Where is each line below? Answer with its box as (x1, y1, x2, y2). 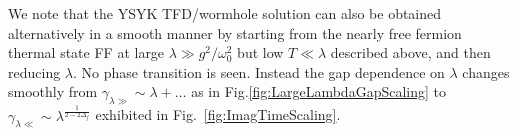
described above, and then (330, 42, 491, 63)
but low (237, 42, 284, 63)
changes (462, 61, 510, 82)
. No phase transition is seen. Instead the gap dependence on (73, 61, 445, 82)
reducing (8, 61, 61, 82)
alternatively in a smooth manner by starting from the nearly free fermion (8, 22, 462, 43)
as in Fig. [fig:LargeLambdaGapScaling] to (191, 81, 446, 102)
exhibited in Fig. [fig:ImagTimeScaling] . (95, 104, 341, 125)
